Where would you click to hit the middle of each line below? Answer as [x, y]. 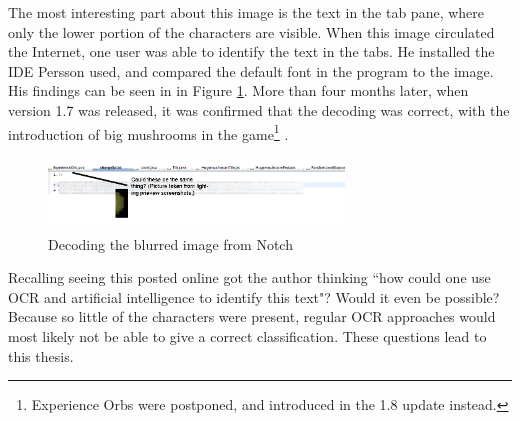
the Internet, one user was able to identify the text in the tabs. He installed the [251, 51]
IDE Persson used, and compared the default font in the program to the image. [251, 70]
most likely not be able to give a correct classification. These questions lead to [247, 336]
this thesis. [41, 355]
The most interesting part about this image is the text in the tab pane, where [246, 12]
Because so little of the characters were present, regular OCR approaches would [252, 316]
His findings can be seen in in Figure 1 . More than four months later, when [238, 90]
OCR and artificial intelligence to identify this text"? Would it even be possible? [254, 296]
